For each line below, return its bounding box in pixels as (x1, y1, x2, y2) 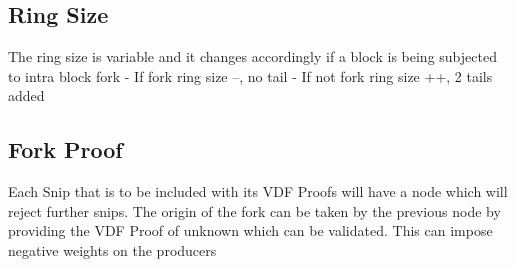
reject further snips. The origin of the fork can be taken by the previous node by (8, 200, 501, 221)
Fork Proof (8, 134, 123, 165)
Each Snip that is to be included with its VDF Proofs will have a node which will (8, 181, 508, 202)
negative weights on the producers (8, 239, 217, 260)
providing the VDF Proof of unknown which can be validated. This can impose (8, 220, 493, 241)
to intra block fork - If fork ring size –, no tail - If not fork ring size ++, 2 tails (8, 65, 493, 86)
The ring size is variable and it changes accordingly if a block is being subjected (8, 46, 497, 67)
